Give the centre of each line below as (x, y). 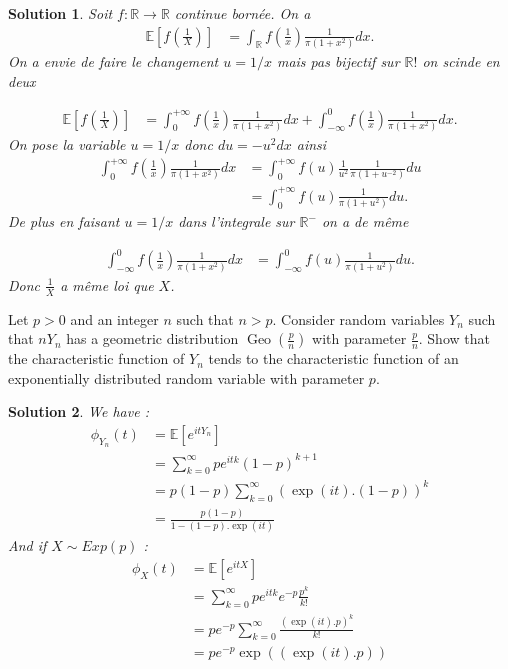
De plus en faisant (64, 221)
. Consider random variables (358, 318)
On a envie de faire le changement (113, 60)
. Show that (454, 338)
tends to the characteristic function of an (333, 358)
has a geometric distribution (152, 338)
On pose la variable (67, 143)
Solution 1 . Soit (60, 13)
